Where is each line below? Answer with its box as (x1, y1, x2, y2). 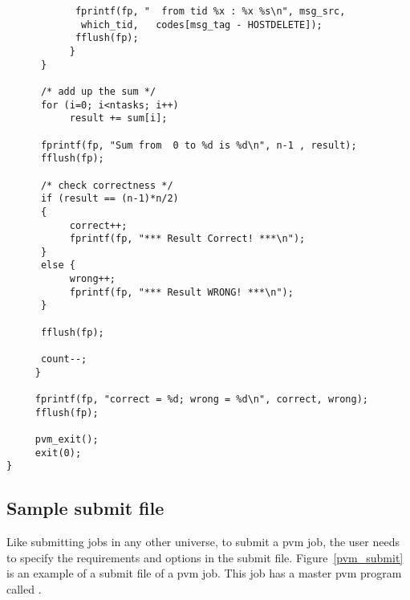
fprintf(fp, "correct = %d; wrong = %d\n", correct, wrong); (35, 394, 369, 406)
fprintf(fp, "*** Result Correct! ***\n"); (69, 233, 306, 245)
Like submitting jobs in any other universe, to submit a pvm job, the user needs (6, 533, 400, 550)
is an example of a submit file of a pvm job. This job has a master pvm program (6, 565, 402, 582)
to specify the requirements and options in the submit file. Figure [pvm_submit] (6, 549, 404, 565)
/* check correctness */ (40, 179, 173, 191)
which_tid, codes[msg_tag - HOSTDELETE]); (81, 18, 323, 31)
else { (40, 259, 75, 271)
